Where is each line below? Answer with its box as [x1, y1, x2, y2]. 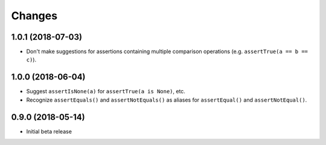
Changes [11, 9, 57, 22]
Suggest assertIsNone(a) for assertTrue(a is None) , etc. [26, 88, 185, 95]
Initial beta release [26, 128, 72, 135]
